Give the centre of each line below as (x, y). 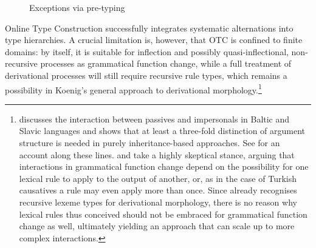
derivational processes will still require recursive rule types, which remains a (146, 75)
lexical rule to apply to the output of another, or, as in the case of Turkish (158, 178)
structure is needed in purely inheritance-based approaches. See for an (149, 142)
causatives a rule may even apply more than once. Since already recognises (158, 190)
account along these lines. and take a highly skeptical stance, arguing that (157, 154)
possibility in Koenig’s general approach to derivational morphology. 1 (133, 89)
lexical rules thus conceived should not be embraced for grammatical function (163, 214)
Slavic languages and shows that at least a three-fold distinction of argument (162, 131)
